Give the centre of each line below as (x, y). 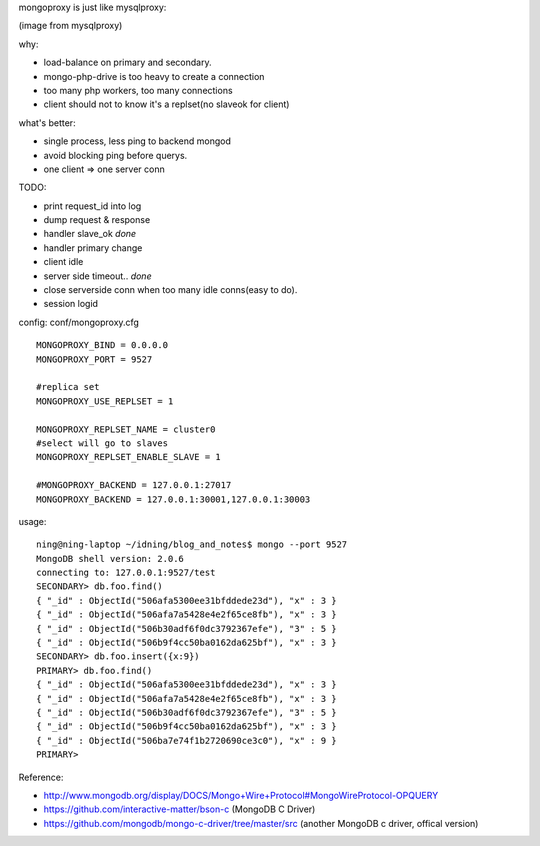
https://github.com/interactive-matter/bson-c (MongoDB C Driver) (179, 809)
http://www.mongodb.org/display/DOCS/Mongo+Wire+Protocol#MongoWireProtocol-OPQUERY (241, 795)
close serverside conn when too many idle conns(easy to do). (170, 290)
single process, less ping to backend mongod (137, 141)
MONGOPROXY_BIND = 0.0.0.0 (102, 345)
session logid (71, 304)
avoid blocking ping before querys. (115, 155)
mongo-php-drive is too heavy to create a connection (154, 76)
